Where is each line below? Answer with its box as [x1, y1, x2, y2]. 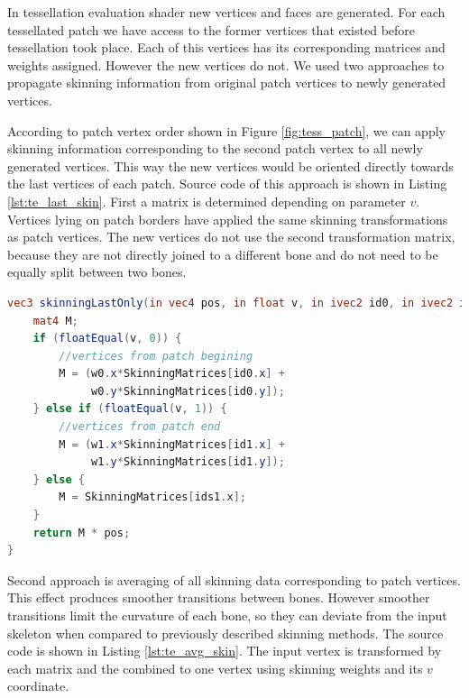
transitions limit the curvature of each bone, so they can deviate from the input [7, 606, 447, 624]
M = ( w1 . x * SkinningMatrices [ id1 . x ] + [59, 437, 286, 451]
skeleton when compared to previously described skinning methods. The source [7, 623, 444, 642]
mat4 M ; [32, 314, 78, 327]
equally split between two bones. [7, 262, 187, 281]
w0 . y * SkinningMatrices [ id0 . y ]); [91, 384, 285, 398]
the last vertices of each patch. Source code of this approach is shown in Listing [7, 174, 447, 193]
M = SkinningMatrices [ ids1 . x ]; [59, 491, 246, 504]
